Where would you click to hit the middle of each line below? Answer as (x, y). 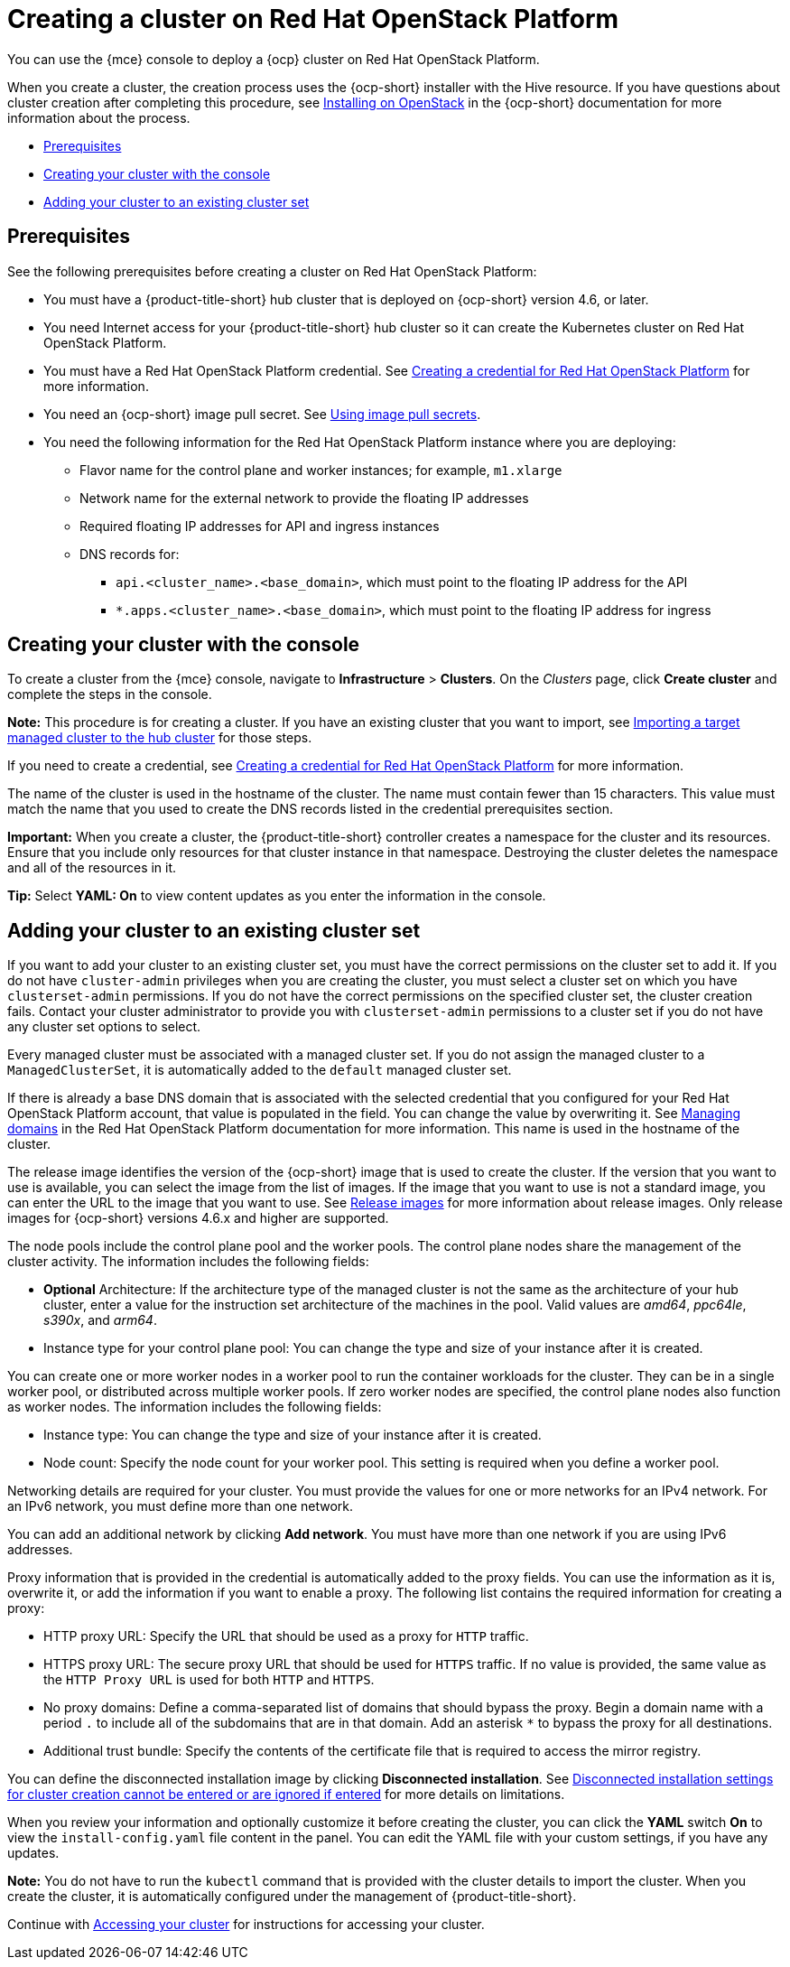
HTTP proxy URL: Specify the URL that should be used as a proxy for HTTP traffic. (286, 1636)
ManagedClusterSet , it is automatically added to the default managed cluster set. (260, 1070)
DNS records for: (130, 554)
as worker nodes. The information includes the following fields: (195, 1407)
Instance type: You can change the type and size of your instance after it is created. (293, 1435)
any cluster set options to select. (104, 1027)
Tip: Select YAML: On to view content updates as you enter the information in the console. (277, 896)
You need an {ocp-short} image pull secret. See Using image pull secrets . (262, 414)
